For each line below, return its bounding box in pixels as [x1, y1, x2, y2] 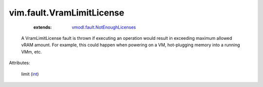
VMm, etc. [21, 49, 42, 54]
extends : [33, 24, 52, 30]
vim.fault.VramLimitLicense [9, 7, 124, 18]
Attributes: [9, 60, 30, 66]
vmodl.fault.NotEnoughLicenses [72, 24, 136, 30]
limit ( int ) [21, 71, 39, 77]
